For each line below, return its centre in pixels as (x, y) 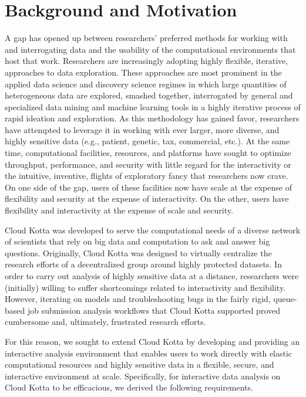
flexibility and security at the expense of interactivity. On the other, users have (147, 199)
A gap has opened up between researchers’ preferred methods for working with (146, 38)
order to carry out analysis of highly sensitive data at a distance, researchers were (152, 276)
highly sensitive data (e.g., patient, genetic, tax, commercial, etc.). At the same (147, 141)
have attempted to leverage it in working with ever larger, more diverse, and (142, 129)
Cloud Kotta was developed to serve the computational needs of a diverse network (153, 230)
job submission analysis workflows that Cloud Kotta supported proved (154, 310)
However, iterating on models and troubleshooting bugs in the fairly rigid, (138, 299)
